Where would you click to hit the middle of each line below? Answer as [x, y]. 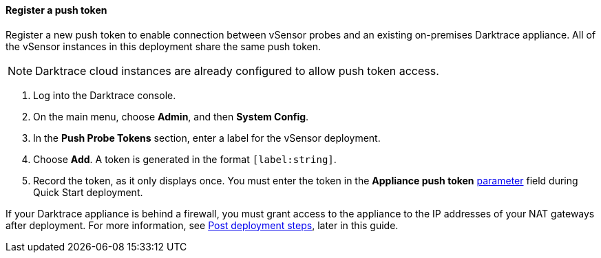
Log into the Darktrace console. [105, 95]
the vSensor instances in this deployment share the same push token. [164, 46]
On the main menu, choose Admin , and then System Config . [171, 116]
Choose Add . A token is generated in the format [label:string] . [185, 159]
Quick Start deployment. [88, 192]
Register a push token [56, 10]
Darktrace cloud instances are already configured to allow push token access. [237, 71]
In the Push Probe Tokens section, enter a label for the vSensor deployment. [207, 138]
